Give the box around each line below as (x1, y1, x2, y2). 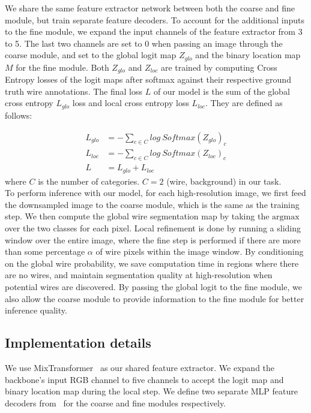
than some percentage (5, 245, 85, 258)
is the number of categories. (38, 174, 140, 187)
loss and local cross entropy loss (72, 97, 189, 109)
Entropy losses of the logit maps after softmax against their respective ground (5, 73, 291, 86)
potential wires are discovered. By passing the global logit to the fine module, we (5, 281, 302, 293)
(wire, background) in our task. (166, 174, 282, 187)
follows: (5, 108, 32, 121)
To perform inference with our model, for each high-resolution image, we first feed (5, 186, 306, 199)
